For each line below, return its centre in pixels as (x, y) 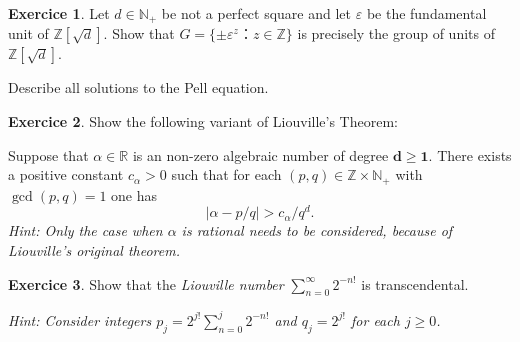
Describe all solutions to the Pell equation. (138, 87)
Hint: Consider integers (80, 319)
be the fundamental (426, 13)
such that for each (226, 174)
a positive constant (66, 174)
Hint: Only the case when (85, 230)
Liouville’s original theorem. (94, 249)
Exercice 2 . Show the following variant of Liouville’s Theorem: (203, 121)
